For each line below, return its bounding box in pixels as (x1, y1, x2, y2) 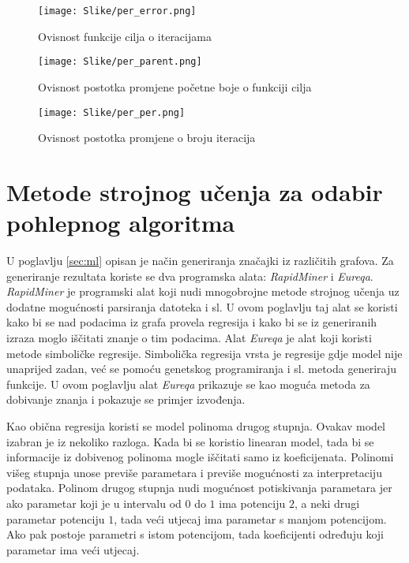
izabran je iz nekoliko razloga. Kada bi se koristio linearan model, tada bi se (6, 433, 374, 449)
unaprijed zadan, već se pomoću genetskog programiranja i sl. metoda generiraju (6, 360, 396, 377)
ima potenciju (219, 494, 286, 511)
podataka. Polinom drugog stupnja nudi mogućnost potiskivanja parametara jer (6, 479, 392, 496)
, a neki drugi (294, 494, 360, 511)
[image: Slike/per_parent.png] (38, 56, 202, 68)
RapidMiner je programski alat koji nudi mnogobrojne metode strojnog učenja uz (6, 283, 400, 300)
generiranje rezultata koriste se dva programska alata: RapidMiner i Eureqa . (6, 267, 373, 284)
